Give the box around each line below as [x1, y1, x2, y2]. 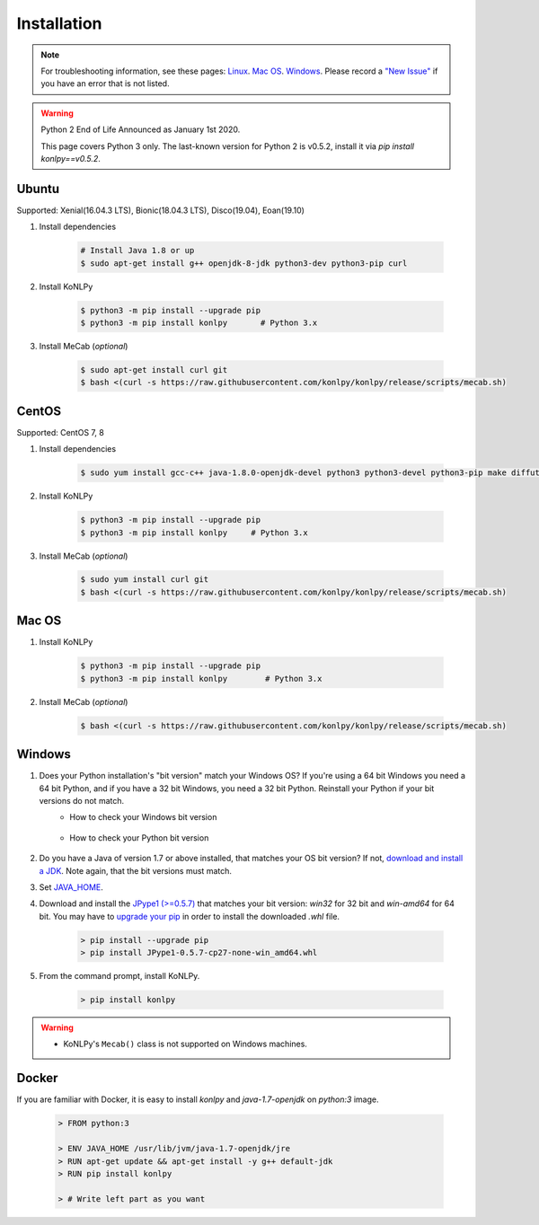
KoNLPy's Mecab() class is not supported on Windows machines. [63, 1038, 307, 1050]
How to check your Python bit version [69, 832, 209, 843]
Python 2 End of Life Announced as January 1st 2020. [40, 124, 241, 135]
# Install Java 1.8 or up [80, 245, 195, 256]
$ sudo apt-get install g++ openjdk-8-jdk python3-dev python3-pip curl [80, 258, 408, 269]
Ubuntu [16, 181, 60, 197]
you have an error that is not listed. [40, 78, 170, 89]
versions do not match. [39, 796, 125, 806]
